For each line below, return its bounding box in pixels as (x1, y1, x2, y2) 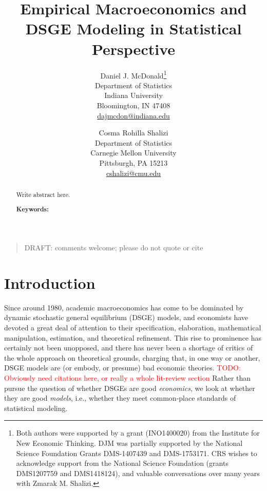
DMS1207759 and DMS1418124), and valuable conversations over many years (16, 467, 260, 478)
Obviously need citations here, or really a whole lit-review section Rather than (4, 372, 251, 383)
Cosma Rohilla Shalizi (99, 127, 168, 138)
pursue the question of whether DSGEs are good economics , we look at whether (4, 382, 255, 393)
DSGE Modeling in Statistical (25, 18, 242, 39)
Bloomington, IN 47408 (97, 100, 170, 110)
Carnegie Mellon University (90, 147, 177, 158)
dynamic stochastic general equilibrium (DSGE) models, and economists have (4, 312, 249, 323)
